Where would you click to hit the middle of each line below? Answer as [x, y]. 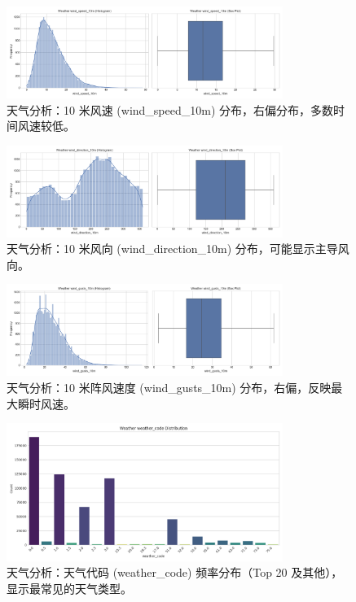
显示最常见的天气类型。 [69, 588]
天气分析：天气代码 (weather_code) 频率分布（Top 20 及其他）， [175, 572]
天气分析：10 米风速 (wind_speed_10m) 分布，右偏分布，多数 [170, 109]
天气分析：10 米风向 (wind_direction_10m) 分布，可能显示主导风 [178, 249]
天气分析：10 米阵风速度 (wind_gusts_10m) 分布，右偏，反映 [169, 387]
